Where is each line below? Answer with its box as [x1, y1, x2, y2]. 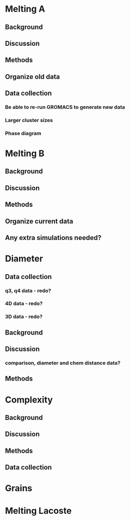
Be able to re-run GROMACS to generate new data [5, 104, 125, 111]
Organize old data [5, 72, 60, 81]
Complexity [5, 394, 53, 405]
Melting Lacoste [5, 505, 72, 516]
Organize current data [5, 217, 74, 225]
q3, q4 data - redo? [5, 287, 51, 294]
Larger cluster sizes [5, 117, 53, 123]
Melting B [5, 148, 45, 159]
